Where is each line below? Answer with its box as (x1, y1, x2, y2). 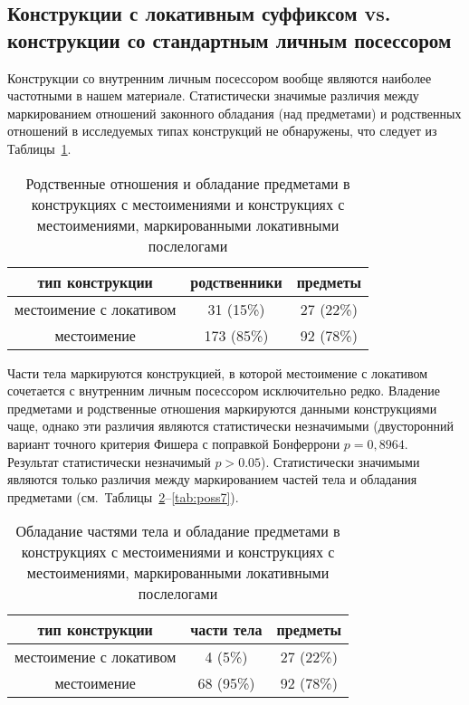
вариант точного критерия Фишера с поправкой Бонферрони (7, 433, 340, 453)
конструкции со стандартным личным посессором (7, 25, 452, 53)
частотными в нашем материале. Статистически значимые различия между (7, 86, 419, 105)
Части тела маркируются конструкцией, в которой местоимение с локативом (7, 363, 428, 382)
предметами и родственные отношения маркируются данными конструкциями (7, 398, 437, 417)
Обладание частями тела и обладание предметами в (15, 520, 340, 542)
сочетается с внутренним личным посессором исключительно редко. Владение (7, 381, 440, 400)
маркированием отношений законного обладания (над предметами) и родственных (7, 103, 462, 122)
